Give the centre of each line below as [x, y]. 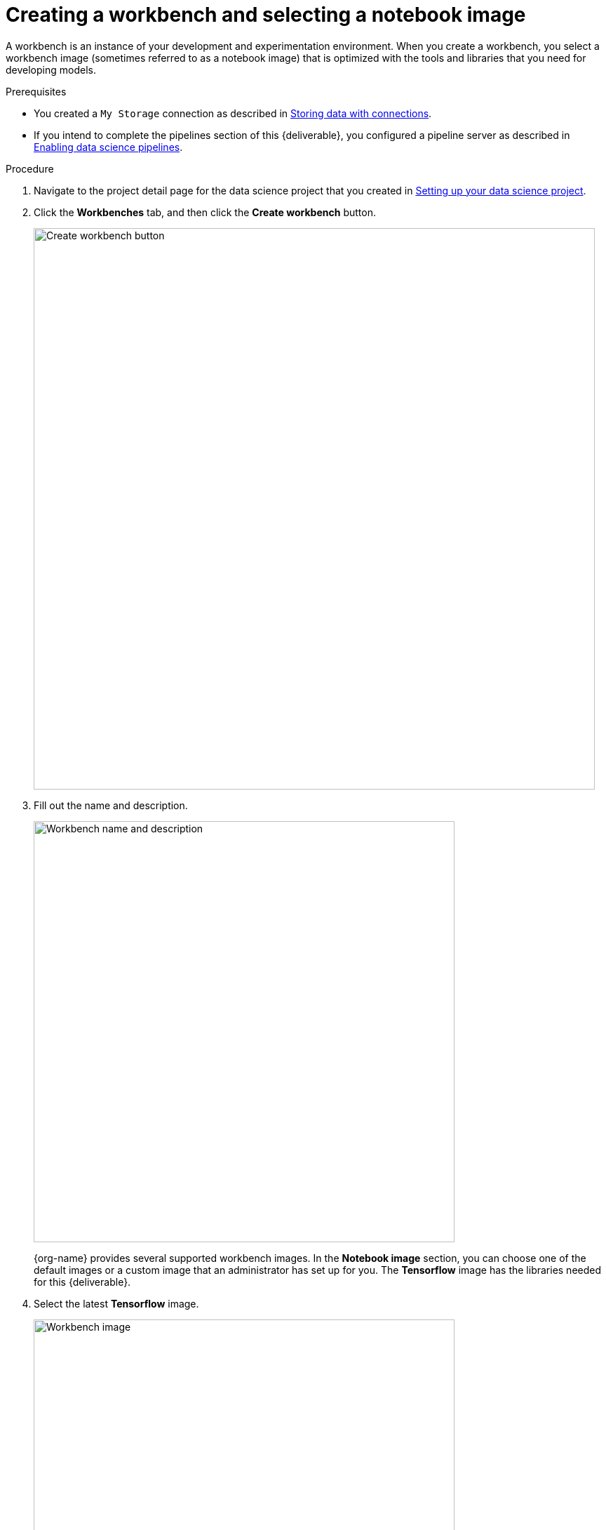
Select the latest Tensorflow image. [116, 1303]
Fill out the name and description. [111, 805]
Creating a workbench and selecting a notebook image [266, 15]
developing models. [51, 69]
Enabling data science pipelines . [108, 147]
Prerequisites [36, 91]
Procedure [30, 168]
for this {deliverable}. [82, 1282]
